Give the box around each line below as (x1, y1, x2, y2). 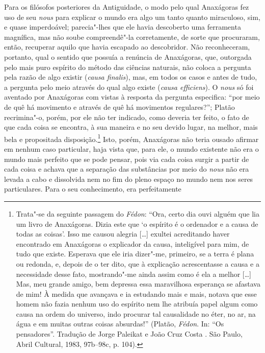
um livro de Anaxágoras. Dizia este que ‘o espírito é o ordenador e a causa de (16, 218, 258, 229)
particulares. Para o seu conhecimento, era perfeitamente (4, 183, 181, 194)
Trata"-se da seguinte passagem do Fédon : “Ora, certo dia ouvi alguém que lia (16, 208, 259, 219)
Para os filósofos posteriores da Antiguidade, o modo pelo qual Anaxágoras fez (4, 2, 249, 12)
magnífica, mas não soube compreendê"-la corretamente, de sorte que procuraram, (4, 31, 260, 42)
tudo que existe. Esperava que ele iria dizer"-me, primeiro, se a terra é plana (16, 248, 254, 259)
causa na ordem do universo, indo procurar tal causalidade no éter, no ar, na (16, 308, 256, 319)
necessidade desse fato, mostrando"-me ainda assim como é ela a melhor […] (16, 268, 251, 279)
